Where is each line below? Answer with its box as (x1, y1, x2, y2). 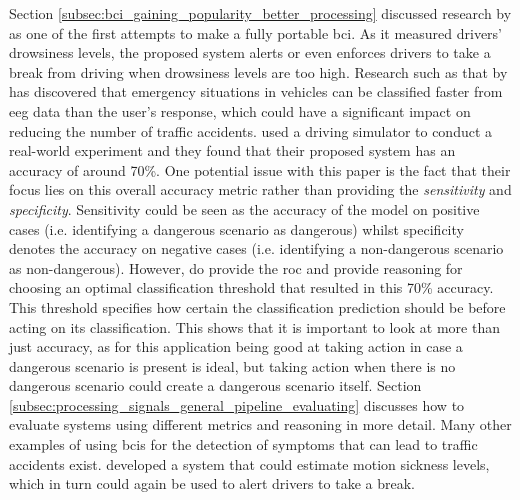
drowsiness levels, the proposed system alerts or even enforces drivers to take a (9, 42, 491, 63)
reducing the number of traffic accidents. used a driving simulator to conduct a (9, 120, 493, 141)
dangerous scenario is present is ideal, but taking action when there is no (9, 355, 456, 376)
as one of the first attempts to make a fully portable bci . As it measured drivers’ (9, 22, 502, 43)
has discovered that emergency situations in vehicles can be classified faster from (9, 81, 503, 102)
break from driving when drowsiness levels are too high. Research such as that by (9, 61, 508, 82)
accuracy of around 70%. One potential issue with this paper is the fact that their (9, 159, 511, 180)
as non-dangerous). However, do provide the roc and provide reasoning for (9, 257, 463, 278)
